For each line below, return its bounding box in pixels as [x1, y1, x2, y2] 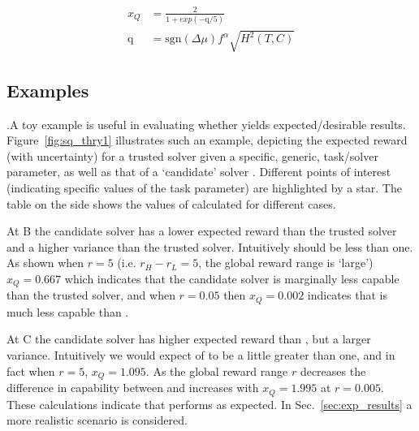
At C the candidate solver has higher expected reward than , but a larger [6, 330, 371, 347]
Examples [6, 77, 89, 102]
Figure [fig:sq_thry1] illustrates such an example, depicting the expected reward [6, 131, 408, 149]
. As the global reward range [145, 362, 288, 379]
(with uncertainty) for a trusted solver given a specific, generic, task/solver [6, 147, 378, 164]
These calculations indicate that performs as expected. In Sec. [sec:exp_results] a [6, 395, 413, 412]
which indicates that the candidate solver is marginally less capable [64, 269, 400, 287]
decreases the [300, 362, 366, 379]
